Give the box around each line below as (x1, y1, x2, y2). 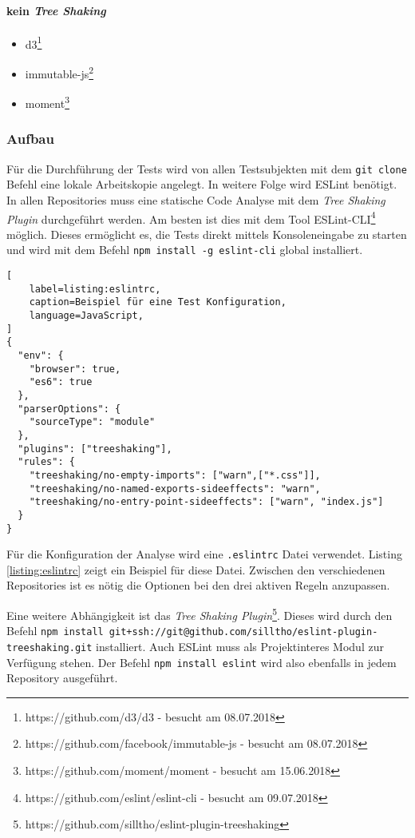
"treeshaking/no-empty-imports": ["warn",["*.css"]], (29, 469, 321, 481)
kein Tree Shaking (6, 2, 106, 18)
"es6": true (29, 376, 93, 388)
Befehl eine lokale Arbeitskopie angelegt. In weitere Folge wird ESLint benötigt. (6, 176, 397, 193)
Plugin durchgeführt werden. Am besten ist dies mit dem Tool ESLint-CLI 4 (6, 208, 376, 227)
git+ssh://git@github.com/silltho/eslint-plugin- (109, 626, 378, 638)
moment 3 (25, 93, 70, 111)
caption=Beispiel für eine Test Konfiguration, (29, 296, 287, 308)
